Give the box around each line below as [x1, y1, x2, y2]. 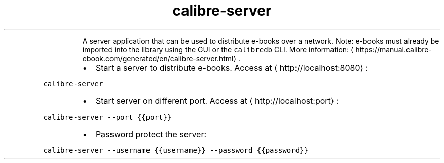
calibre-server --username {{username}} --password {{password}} [43, 146, 308, 154]
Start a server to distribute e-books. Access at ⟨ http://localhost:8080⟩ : [95, 62, 368, 73]
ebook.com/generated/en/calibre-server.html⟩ [82, 53, 236, 63]
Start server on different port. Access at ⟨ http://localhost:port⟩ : [95, 95, 339, 106]
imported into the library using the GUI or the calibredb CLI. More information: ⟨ [82, 45, 354, 54]
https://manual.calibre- [355, 45, 432, 54]
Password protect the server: [95, 129, 207, 139]
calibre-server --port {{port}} [43, 113, 172, 121]
